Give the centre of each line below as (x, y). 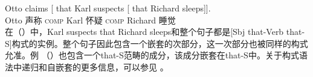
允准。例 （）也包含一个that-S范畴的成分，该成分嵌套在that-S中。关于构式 (152, 55)
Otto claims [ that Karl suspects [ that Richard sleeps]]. (108, 8)
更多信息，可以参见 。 (124, 66)
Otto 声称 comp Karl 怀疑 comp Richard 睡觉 (90, 20)
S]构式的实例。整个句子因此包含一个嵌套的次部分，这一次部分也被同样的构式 (156, 43)
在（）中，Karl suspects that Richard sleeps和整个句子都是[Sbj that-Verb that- (155, 32)
